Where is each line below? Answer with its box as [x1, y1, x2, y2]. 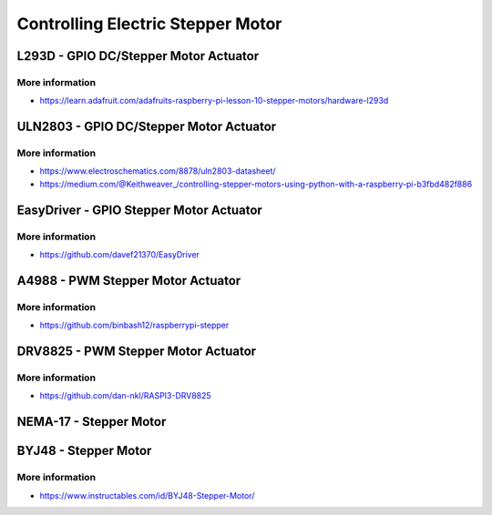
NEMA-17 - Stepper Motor [16, 414, 167, 429]
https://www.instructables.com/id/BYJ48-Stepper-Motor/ [39, 490, 255, 500]
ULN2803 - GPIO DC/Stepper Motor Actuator [16, 119, 277, 135]
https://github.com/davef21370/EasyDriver [39, 249, 200, 260]
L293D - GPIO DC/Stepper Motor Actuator [16, 48, 260, 64]
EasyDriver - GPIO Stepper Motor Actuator [16, 202, 263, 217]
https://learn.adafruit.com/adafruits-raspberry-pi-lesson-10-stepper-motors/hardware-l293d [39, 96, 389, 106]
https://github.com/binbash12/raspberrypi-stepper [39, 319, 230, 331]
